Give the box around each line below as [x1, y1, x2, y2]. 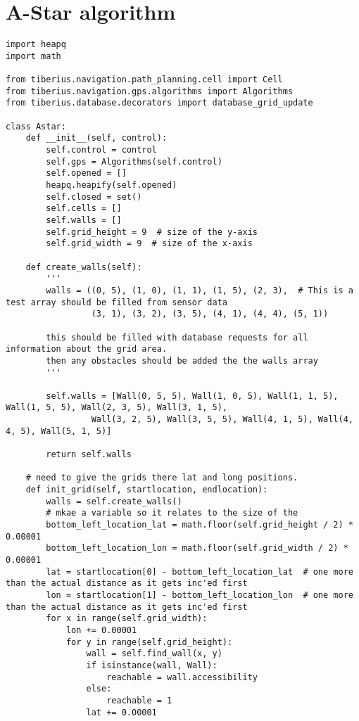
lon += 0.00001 [65, 625, 137, 635]
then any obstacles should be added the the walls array [46, 355, 318, 366]
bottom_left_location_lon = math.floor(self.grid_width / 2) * [46, 543, 348, 554]
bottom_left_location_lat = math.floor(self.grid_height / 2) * [46, 520, 353, 530]
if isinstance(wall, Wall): [86, 660, 218, 670]
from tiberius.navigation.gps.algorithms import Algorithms [6, 86, 294, 96]
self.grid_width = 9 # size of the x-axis [46, 238, 253, 249]
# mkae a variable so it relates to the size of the [46, 508, 298, 518]
